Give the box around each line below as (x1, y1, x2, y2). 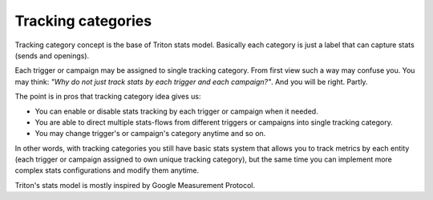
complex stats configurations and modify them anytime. (14, 166, 200, 175)
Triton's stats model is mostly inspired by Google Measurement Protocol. (14, 180, 256, 190)
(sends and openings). (14, 50, 90, 60)
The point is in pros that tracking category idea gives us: (14, 92, 201, 102)
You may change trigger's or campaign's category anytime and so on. (34, 129, 266, 138)
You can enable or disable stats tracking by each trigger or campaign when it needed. (34, 106, 318, 116)
